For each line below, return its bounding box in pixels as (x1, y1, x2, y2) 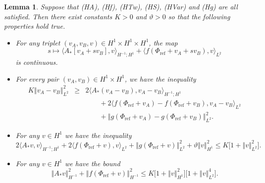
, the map (149, 37, 178, 47)
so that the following (168, 11, 230, 21)
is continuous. (15, 57, 58, 67)
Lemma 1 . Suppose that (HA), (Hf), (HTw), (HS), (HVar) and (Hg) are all (4, 1, 238, 11)
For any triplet (15, 37, 60, 47)
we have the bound (65, 158, 120, 168)
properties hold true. (4, 21, 65, 31)
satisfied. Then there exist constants (4, 11, 112, 21)
